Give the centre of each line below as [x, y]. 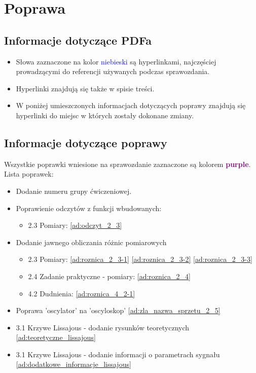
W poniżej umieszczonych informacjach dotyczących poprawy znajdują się [131, 105]
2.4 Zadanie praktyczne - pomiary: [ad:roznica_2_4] [109, 276]
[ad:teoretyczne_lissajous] [56, 337]
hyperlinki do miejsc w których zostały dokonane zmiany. [105, 115]
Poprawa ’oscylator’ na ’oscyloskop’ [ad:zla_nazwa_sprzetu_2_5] [118, 310]
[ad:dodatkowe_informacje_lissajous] [74, 364]
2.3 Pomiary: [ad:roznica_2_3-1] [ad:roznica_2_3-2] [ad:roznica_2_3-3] [140, 259]
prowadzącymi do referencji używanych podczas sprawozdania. [113, 71]
